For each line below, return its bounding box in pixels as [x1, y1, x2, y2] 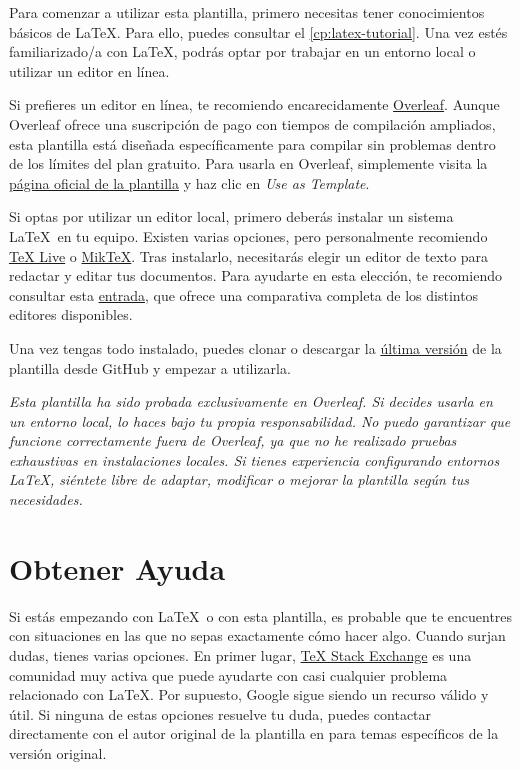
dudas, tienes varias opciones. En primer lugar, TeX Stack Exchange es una [9, 644, 472, 665]
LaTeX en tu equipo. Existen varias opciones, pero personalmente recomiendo [9, 225, 488, 246]
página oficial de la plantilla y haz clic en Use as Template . [9, 172, 370, 193]
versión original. [9, 742, 107, 763]
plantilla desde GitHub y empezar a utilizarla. [9, 357, 291, 378]
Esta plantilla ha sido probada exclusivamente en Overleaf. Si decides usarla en [9, 391, 493, 412]
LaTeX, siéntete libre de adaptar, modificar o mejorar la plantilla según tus [9, 469, 469, 490]
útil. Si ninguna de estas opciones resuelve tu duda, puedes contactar [9, 703, 432, 724]
